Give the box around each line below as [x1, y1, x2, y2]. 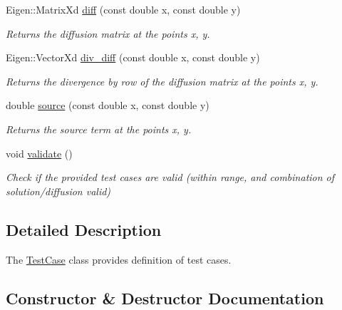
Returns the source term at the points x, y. [6, 121, 192, 136]
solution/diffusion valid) [6, 183, 111, 198]
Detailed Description [6, 218, 162, 240]
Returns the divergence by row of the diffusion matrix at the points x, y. [6, 73, 318, 88]
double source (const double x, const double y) [6, 98, 209, 113]
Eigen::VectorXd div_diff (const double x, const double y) [6, 50, 260, 65]
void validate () [6, 145, 73, 160]
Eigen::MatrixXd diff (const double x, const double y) [6, 2, 241, 16]
